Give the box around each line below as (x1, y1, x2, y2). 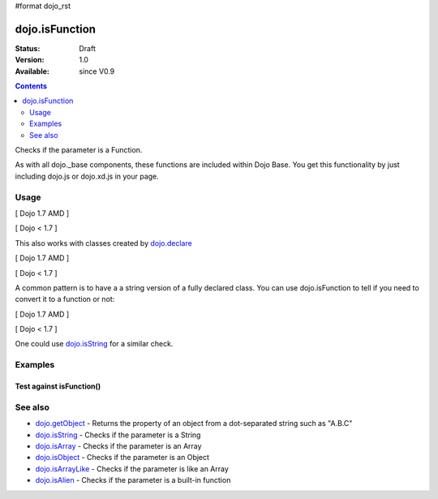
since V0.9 (79, 66, 115, 76)
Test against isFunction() (15, 381, 101, 391)
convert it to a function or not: (15, 295, 115, 304)
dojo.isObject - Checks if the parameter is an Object (35, 453, 210, 462)
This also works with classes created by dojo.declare (15, 238, 192, 247)
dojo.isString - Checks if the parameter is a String (35, 430, 201, 440)
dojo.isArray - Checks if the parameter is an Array (35, 441, 202, 450)
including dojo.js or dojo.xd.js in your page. (15, 171, 160, 181)
